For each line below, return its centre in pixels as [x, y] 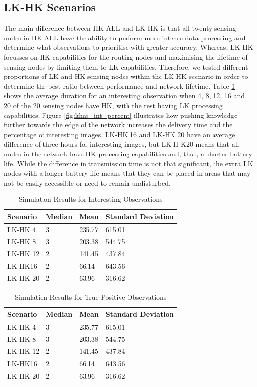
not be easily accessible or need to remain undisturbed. [87, 182]
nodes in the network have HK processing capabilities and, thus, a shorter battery [128, 153]
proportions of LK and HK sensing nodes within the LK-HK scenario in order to [126, 76]
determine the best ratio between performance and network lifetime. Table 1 [120, 86]
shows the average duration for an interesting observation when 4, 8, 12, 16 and [125, 96]
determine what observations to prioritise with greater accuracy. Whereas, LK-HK [128, 47]
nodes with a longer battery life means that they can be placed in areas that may [127, 173]
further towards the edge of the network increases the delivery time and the [118, 125]
